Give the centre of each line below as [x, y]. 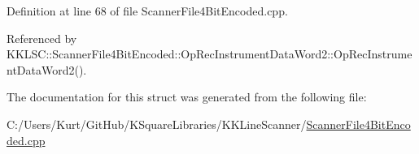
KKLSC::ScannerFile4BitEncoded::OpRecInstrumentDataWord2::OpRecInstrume [209, 54]
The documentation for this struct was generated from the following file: [187, 97]
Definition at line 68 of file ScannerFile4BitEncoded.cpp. [147, 11]
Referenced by [42, 38]
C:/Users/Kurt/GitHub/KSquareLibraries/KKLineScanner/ [157, 124]
